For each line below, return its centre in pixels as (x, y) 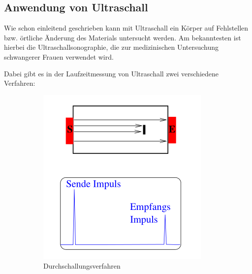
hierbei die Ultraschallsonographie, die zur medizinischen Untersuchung (111, 47)
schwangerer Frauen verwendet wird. (59, 56)
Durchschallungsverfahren (82, 266)
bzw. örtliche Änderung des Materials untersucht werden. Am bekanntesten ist (123, 37)
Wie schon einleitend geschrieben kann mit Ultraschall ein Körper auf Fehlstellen (126, 28)
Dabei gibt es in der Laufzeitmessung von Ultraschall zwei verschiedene (111, 73)
